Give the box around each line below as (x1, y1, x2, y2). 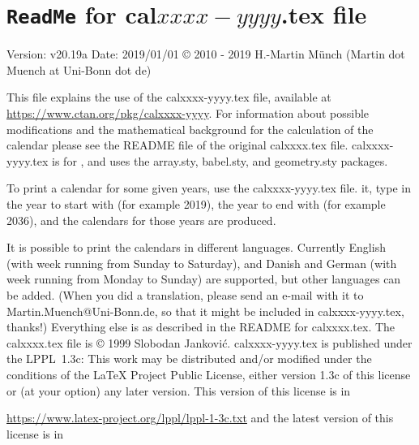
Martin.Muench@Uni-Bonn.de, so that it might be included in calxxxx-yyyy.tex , (6, 302, 404, 319)
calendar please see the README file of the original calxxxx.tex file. (6, 136, 348, 153)
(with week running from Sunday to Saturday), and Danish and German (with (6, 254, 397, 271)
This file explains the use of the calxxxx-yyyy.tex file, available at (6, 89, 331, 106)
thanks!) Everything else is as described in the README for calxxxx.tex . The (6, 318, 395, 335)
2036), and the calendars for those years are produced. (6, 211, 276, 228)
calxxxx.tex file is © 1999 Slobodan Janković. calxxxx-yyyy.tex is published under (6, 334, 413, 351)
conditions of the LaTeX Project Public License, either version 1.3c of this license (6, 365, 411, 382)
